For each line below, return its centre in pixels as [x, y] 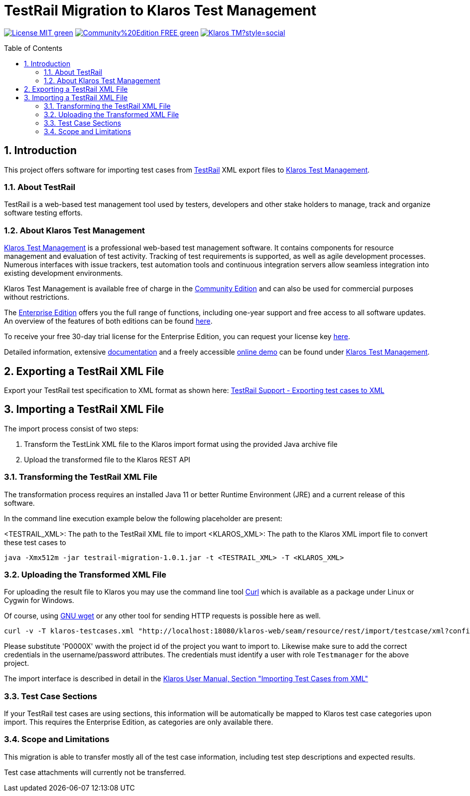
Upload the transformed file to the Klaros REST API [107, 459]
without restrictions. [37, 297]
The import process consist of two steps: [71, 428]
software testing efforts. [43, 213]
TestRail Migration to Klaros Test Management [160, 10]
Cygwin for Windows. [39, 600]
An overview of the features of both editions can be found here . [108, 321]
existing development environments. [63, 273]
